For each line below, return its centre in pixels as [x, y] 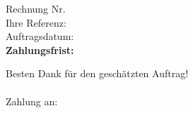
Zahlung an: [32, 101]
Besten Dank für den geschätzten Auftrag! [97, 73]
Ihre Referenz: [36, 22]
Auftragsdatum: [40, 36]
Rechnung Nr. [36, 8]
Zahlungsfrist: [40, 49]
